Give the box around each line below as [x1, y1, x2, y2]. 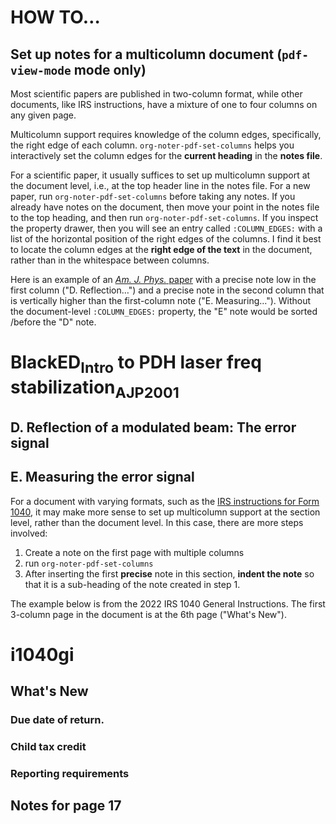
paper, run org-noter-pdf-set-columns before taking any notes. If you [10, 191, 296, 202]
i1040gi [10, 643, 75, 666]
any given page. [10, 109, 77, 121]
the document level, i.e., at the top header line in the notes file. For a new [10, 180, 311, 191]
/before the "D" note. [10, 316, 97, 328]
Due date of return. [10, 713, 105, 727]
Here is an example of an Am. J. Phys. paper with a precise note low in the [10, 274, 317, 285]
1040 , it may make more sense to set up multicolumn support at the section [10, 506, 321, 518]
